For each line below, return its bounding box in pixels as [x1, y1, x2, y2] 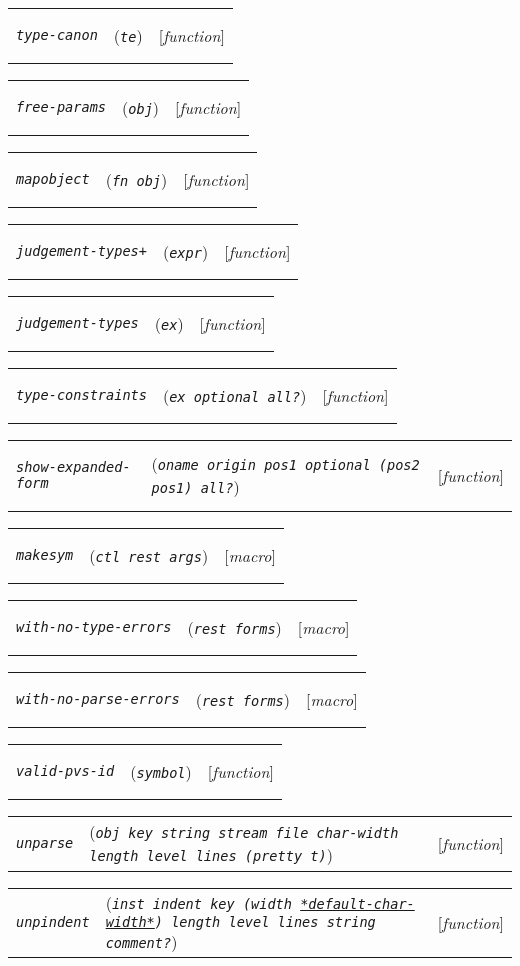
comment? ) [105, 930, 178, 953]
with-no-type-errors [16, 619, 172, 635]
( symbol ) [130, 759, 192, 783]
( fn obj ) [105, 167, 168, 191]
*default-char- [300, 896, 415, 912]
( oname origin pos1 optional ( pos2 [151, 452, 420, 475]
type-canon [16, 27, 98, 43]
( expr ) [162, 239, 209, 263]
